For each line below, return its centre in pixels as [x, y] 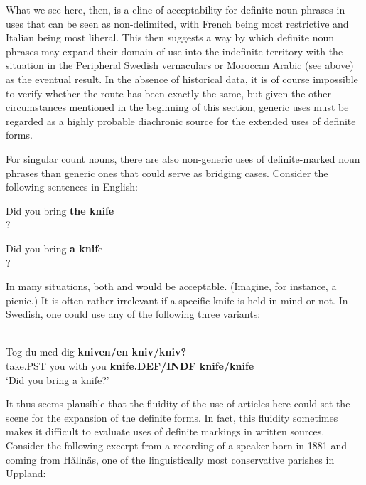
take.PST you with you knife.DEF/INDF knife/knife [130, 366]
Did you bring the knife [60, 210]
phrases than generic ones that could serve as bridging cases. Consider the [167, 172]
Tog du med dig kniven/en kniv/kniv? [96, 352]
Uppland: [26, 473]
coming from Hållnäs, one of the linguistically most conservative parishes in [170, 459]
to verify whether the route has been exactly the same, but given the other [169, 93]
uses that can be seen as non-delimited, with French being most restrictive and [177, 23]
